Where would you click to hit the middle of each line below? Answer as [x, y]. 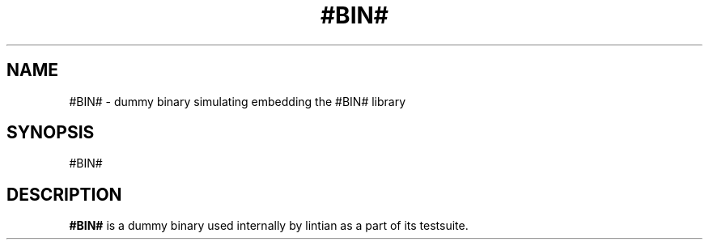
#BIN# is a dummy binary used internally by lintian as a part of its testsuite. [269, 226]
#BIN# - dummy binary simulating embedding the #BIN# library [238, 101]
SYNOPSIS [51, 133]
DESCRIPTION [64, 194]
